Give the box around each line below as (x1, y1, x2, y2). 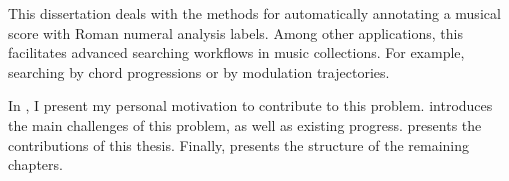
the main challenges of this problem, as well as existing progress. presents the (8, 114, 482, 135)
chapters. (8, 154, 63, 175)
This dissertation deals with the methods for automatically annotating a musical (8, 3, 501, 23)
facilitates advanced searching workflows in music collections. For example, (8, 42, 465, 63)
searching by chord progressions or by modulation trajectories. (8, 61, 390, 82)
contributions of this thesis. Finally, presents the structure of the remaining (8, 134, 470, 155)
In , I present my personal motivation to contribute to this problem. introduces (8, 95, 493, 116)
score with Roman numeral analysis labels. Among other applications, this (8, 22, 463, 43)
